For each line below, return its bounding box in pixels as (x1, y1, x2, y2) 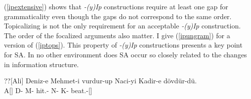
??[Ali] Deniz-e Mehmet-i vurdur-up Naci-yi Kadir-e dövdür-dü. (4, 75, 197, 86)
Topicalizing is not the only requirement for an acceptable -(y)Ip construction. (4, 21, 241, 31)
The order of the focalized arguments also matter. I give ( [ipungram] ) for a (4, 30, 230, 40)
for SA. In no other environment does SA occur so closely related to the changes (4, 49, 247, 59)
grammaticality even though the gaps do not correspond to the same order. (4, 11, 232, 21)
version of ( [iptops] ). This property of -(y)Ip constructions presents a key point (4, 40, 243, 50)
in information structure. (4, 59, 79, 69)
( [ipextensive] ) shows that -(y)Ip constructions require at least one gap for (4, 1, 228, 11)
